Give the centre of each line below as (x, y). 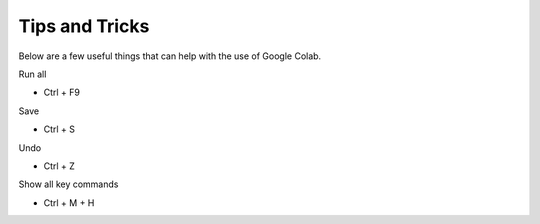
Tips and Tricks (84, 26)
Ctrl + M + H (69, 202)
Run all (32, 74)
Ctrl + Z (59, 166)
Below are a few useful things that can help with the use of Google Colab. (170, 56)
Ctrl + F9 (61, 92)
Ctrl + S (59, 129)
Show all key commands (68, 184)
